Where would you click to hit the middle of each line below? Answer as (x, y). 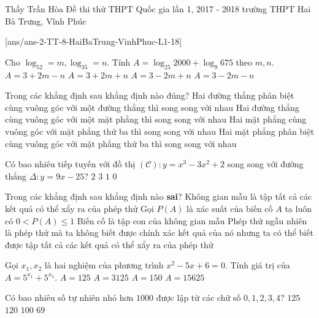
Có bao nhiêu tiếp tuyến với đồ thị (70, 164)
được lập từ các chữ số (198, 297)
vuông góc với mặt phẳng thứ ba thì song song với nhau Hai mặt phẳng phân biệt (159, 131)
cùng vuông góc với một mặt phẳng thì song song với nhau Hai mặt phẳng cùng (156, 119)
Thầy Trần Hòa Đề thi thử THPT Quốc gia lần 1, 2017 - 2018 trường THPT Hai (158, 9)
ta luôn (298, 208)
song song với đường (265, 164)
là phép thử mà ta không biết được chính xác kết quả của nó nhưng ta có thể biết (159, 233)
